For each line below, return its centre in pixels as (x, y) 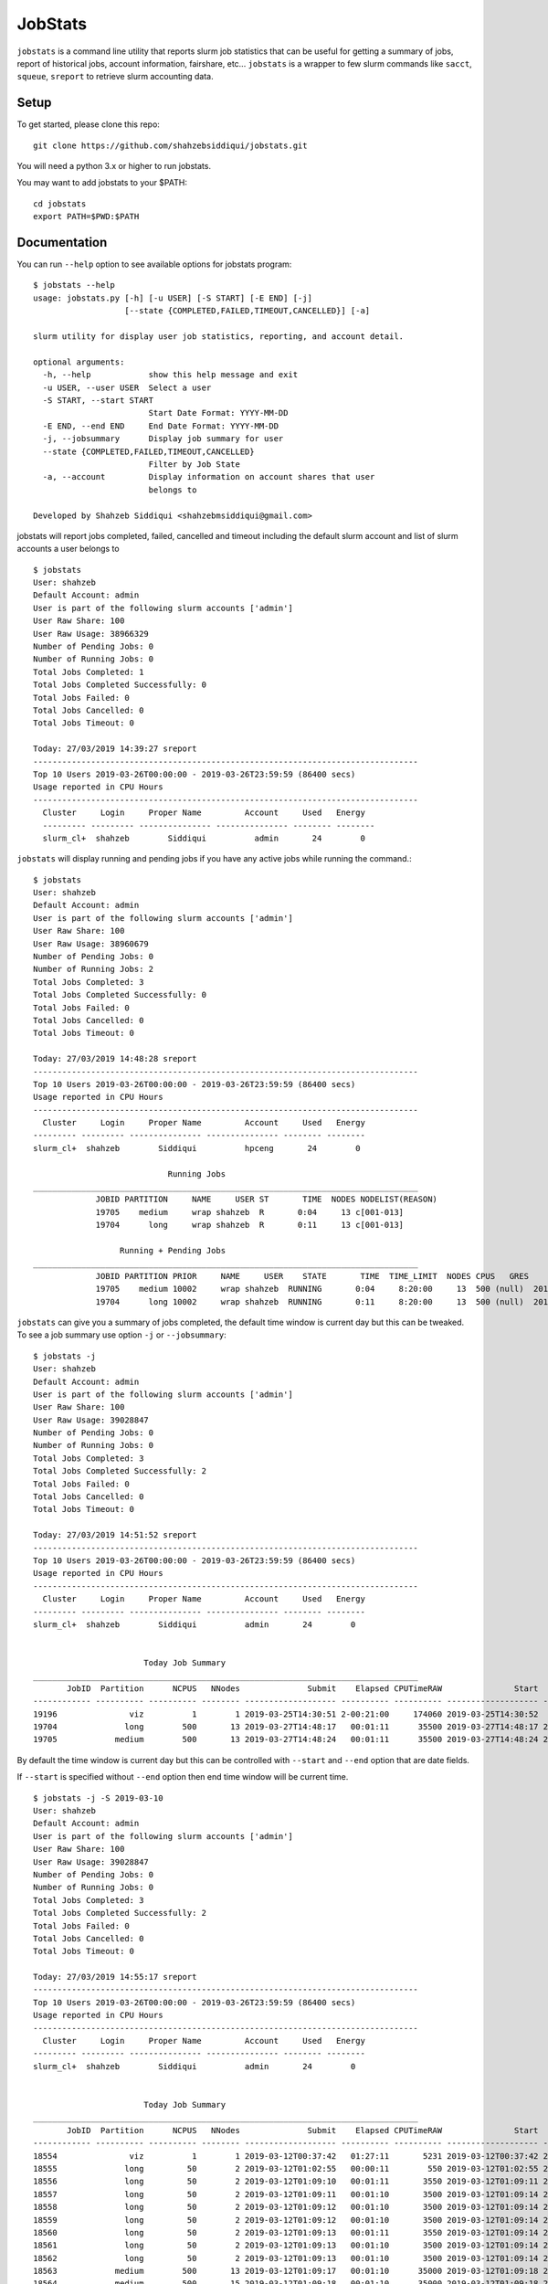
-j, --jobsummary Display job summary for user (163, 439)
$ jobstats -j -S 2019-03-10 (98, 1798)
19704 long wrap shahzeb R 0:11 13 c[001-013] (250, 1225)
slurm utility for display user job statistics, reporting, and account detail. (219, 337)
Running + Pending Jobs (173, 1250)
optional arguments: (79, 362)
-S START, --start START (98, 401)
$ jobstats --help (74, 285)
